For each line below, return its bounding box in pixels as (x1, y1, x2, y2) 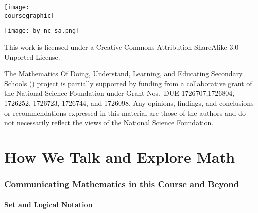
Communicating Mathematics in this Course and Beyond (4, 178, 239, 190)
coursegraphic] (4, 12, 55, 19)
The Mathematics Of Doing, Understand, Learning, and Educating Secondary (4, 68, 243, 79)
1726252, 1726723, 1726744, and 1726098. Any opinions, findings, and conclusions (4, 97, 254, 108)
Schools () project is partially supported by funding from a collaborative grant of (4, 78, 252, 88)
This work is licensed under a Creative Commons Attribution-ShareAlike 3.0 (4, 41, 239, 52)
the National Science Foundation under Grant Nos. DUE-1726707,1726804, (4, 88, 235, 98)
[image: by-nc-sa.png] (4, 27, 80, 35)
